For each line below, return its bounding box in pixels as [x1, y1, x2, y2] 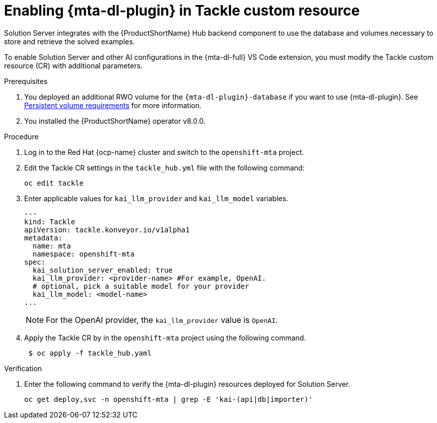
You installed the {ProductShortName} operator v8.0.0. [24, 116, 205, 125]
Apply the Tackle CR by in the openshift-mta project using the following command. [24, 333, 306, 342]
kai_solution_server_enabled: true [32, 266, 173, 274]
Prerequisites [4, 76, 48, 86]
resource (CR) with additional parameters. [4, 61, 143, 70]
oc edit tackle [24, 179, 84, 187]
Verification [4, 364, 42, 373]
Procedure [4, 132, 39, 141]
